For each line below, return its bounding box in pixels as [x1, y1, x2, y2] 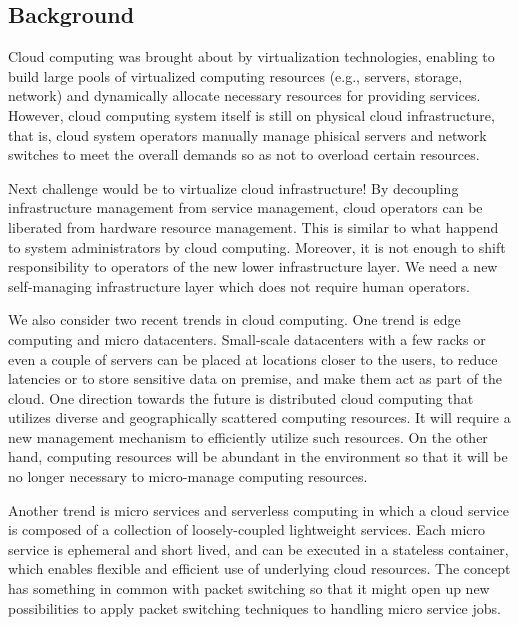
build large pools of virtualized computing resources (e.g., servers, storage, [8, 65, 463, 86]
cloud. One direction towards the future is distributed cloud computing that [8, 387, 474, 408]
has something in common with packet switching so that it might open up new [8, 578, 490, 599]
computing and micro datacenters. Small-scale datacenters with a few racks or [8, 328, 486, 349]
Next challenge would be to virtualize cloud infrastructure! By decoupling [8, 177, 459, 198]
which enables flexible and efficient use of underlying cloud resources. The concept [8, 558, 511, 579]
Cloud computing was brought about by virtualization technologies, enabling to [8, 46, 495, 67]
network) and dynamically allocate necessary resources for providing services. [8, 85, 481, 106]
